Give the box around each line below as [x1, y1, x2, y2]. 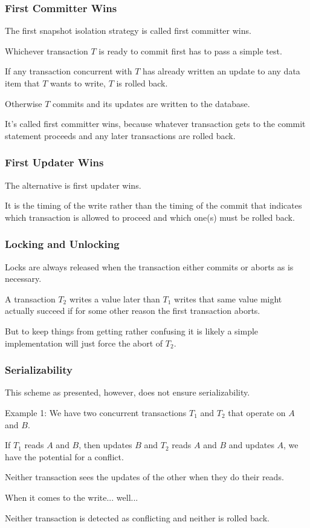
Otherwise [5, 97, 42, 109]
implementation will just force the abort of [5, 336, 163, 349]
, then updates [79, 438, 132, 451]
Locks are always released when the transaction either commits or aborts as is [5, 260, 294, 273]
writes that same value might [174, 292, 282, 305]
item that [5, 77, 40, 89]
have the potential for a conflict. [5, 450, 124, 463]
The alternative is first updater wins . [5, 178, 141, 191]
